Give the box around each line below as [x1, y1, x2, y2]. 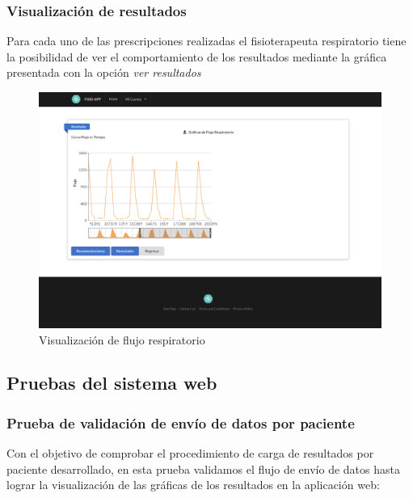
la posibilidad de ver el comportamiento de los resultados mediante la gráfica [6, 48, 387, 65]
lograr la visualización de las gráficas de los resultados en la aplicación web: [6, 476, 380, 493]
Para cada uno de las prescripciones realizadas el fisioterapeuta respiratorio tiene [6, 32, 407, 49]
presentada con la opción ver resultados [6, 64, 201, 81]
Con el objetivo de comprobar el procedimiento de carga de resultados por [6, 445, 374, 462]
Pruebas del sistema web [6, 370, 217, 395]
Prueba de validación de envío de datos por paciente [6, 412, 355, 433]
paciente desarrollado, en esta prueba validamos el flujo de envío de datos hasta [6, 460, 400, 477]
